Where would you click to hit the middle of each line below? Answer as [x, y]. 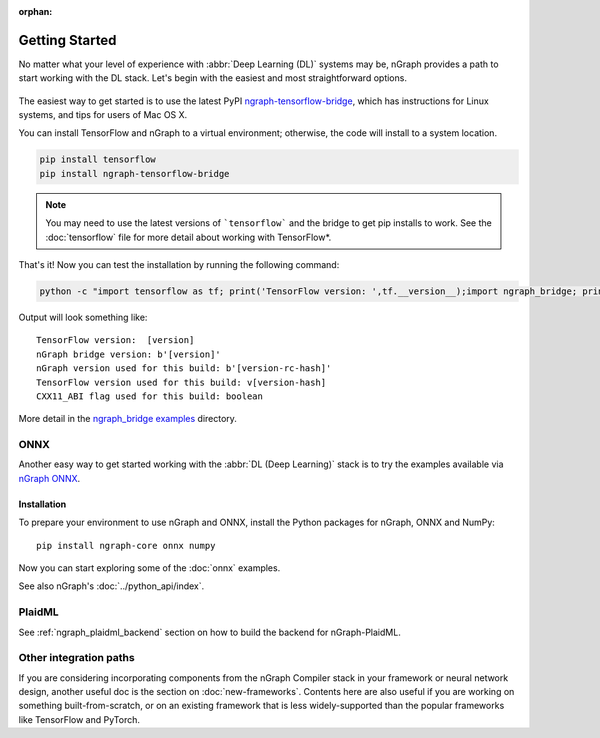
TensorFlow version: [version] [115, 340]
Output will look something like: [83, 317]
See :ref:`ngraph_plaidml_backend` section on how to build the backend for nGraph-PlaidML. [210, 632]
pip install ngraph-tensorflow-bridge [134, 173]
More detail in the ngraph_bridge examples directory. [127, 419]
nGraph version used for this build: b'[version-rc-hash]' [184, 368]
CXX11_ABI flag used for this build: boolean [150, 396]
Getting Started [67, 40]
